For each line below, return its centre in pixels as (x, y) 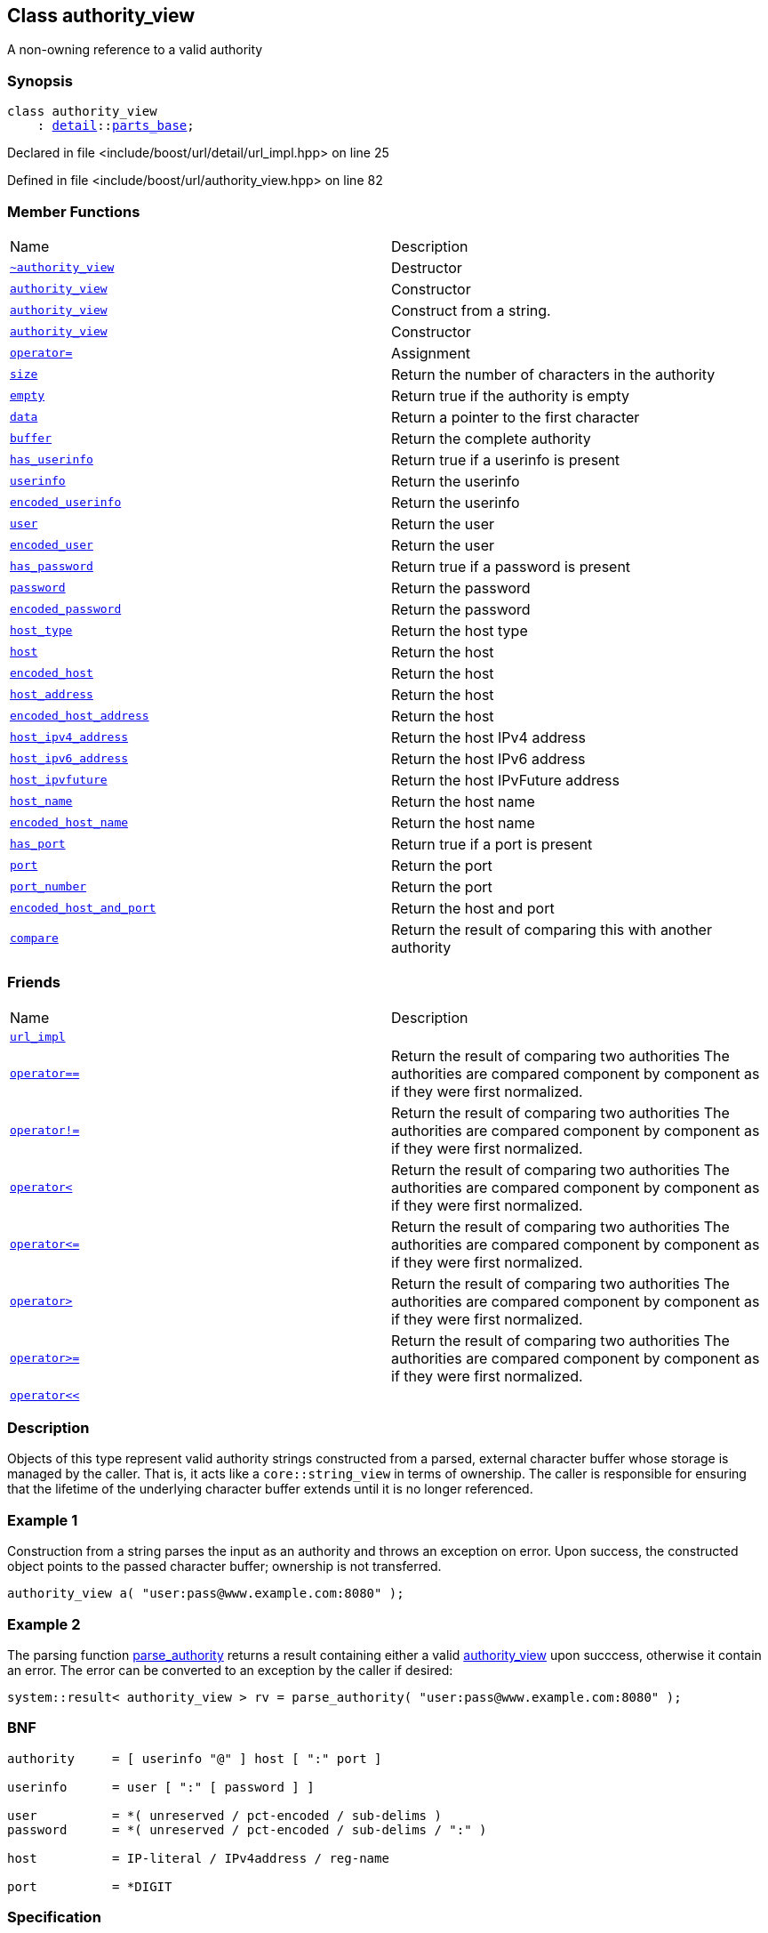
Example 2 (44, 1624)
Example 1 (43, 1520)
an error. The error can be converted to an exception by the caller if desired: (230, 1670)
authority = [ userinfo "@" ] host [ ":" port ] (195, 1758)
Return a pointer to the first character (516, 417)
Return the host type (460, 630)
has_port (38, 844)
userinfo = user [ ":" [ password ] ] (161, 1787)
